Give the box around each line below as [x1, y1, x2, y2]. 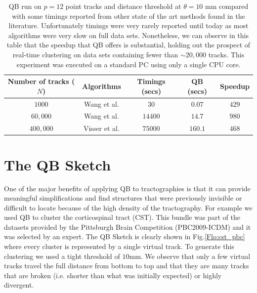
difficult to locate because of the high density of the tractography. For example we [4, 202, 253, 212]
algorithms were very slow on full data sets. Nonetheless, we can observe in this [8, 30, 249, 40]
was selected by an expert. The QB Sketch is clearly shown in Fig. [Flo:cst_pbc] [4, 231, 245, 242]
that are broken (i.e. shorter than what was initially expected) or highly [4, 270, 222, 280]
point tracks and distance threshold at [65, 1, 181, 11]
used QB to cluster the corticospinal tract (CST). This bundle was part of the [4, 212, 240, 222]
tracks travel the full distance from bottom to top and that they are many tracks [4, 260, 249, 271]
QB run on [8, 1, 42, 11]
